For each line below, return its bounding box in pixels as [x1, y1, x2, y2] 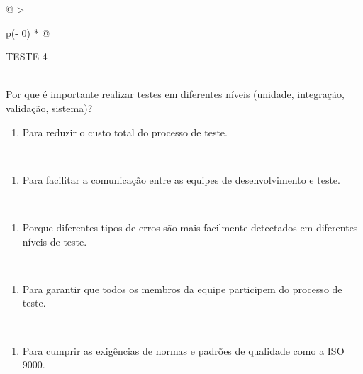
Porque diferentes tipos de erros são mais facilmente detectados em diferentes [22, 219, 358, 234]
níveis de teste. [22, 233, 87, 248]
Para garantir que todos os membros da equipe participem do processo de [22, 281, 342, 296]
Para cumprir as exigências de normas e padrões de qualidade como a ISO [22, 343, 345, 358]
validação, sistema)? [6, 100, 93, 115]
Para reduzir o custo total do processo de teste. [22, 124, 228, 139]
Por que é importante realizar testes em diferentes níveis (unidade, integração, [6, 87, 345, 101]
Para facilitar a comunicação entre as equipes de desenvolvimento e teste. [22, 172, 340, 187]
